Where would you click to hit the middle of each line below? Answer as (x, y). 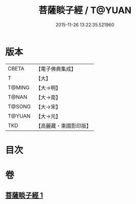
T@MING (19, 88)
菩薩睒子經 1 (24, 195)
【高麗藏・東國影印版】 (64, 126)
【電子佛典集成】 (56, 69)
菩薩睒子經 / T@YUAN (85, 10)
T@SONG (19, 106)
